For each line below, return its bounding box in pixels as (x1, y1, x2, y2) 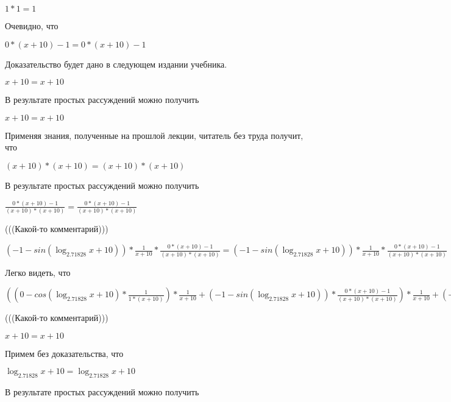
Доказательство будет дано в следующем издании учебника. (5, 57, 227, 70)
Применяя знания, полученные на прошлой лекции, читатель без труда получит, (5, 129, 304, 141)
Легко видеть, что (5, 266, 71, 278)
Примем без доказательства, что (5, 347, 124, 359)
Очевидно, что (5, 19, 59, 32)
